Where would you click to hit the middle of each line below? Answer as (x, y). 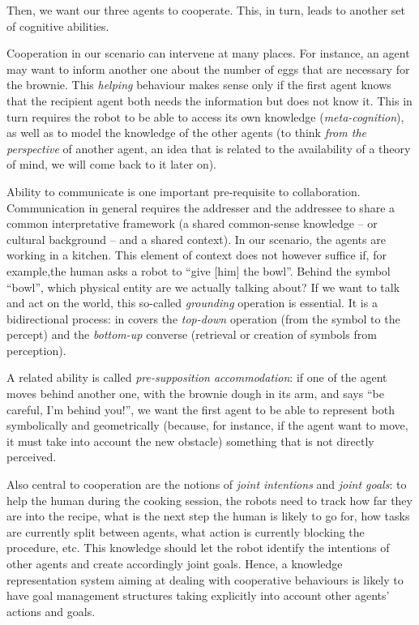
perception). (36, 350)
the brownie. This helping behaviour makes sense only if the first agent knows (199, 85)
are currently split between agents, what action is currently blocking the (186, 531)
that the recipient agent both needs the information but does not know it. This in (209, 100)
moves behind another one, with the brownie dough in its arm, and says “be (195, 394)
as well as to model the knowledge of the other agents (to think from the (186, 133)
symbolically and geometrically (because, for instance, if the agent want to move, (207, 425)
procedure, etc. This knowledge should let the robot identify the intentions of (198, 548)
